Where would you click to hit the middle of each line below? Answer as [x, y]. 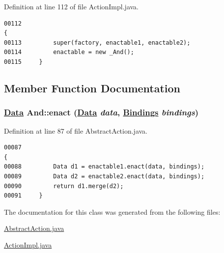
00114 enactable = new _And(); [69, 52]
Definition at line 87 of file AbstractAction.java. [76, 130]
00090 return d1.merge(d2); [64, 186]
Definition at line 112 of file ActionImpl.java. [71, 6]
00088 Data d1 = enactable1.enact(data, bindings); [104, 167]
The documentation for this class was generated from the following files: [112, 211]
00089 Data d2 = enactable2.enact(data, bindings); [104, 176]
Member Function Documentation [92, 88]
